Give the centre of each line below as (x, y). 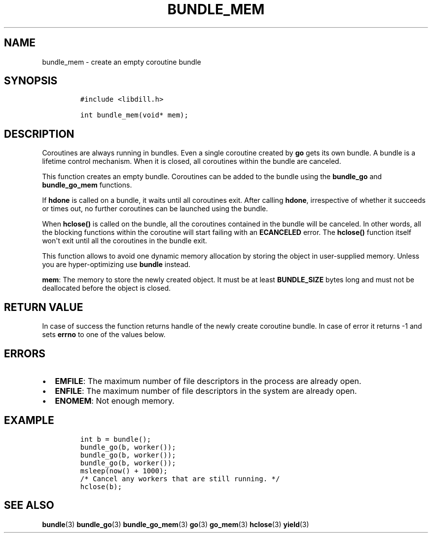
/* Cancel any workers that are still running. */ (180, 479)
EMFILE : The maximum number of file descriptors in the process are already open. (208, 381)
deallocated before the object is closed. (107, 288)
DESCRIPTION (39, 134)
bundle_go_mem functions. (87, 185)
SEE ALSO (29, 505)
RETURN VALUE (44, 307)
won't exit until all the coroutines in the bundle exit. (125, 241)
